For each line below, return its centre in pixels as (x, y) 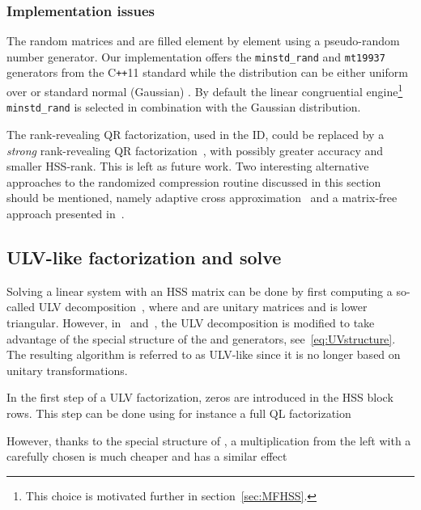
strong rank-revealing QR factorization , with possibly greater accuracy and (195, 150)
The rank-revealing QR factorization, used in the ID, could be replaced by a (196, 135)
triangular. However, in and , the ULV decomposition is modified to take (191, 322)
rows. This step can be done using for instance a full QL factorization (179, 413)
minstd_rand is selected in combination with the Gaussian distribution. (184, 107)
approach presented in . (66, 213)
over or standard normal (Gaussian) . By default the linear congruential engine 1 (205, 90)
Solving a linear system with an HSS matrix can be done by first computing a (200, 291)
